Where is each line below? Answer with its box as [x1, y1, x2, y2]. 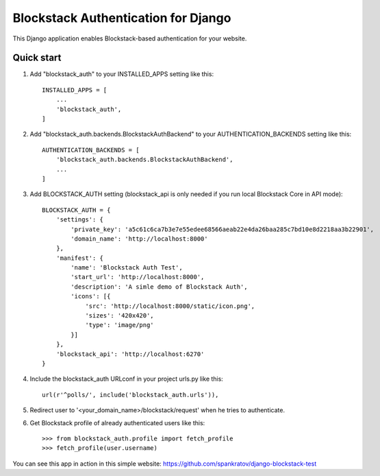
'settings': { [55, 216, 104, 224]
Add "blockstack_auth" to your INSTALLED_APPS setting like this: [29, 70, 214, 78]
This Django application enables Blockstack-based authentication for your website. [12, 34, 247, 43]
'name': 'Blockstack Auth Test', [71, 264, 183, 272]
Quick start [12, 52, 62, 64]
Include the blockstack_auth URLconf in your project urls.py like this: [29, 374, 224, 383]
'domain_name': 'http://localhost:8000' [71, 235, 208, 243]
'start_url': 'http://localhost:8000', [71, 273, 205, 281]
